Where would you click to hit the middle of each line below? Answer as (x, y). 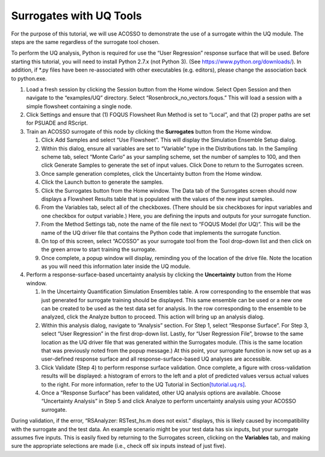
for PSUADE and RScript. (57, 123)
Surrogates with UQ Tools (76, 16)
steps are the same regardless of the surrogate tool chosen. (85, 42)
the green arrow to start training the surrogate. (99, 249)
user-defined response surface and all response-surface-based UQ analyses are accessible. (156, 359)
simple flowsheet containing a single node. (79, 106)
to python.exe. (29, 78)
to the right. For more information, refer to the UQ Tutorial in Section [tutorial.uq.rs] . (144, 384)
